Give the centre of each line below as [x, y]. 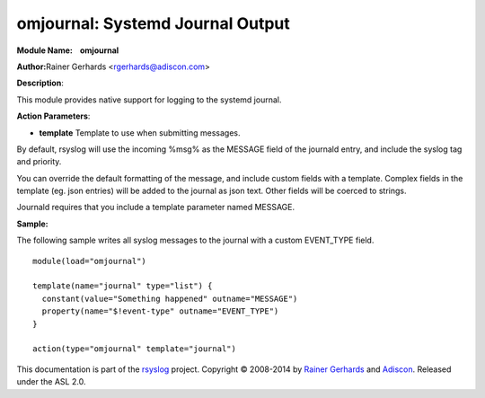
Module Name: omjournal [68, 50]
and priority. [39, 162]
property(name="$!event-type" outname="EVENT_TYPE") [160, 311]
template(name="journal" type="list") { [123, 286]
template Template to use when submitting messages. [140, 133]
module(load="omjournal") [90, 261]
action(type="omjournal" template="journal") [135, 349]
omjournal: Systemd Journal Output [154, 23]
